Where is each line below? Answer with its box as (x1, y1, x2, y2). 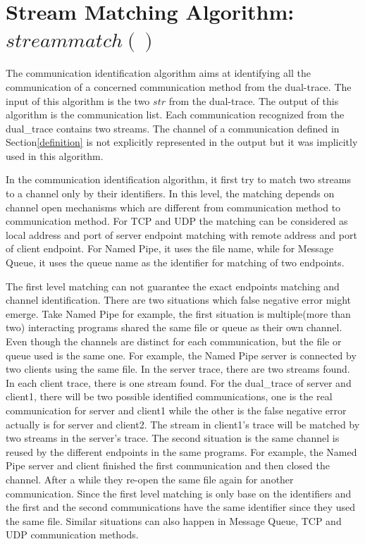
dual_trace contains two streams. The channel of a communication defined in (6, 120, 340, 135)
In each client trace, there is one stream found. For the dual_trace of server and (6, 375, 352, 390)
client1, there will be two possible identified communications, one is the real (6, 389, 333, 404)
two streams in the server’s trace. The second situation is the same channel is (6, 431, 340, 445)
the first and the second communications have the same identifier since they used (6, 500, 355, 514)
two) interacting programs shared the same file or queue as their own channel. (6, 320, 342, 335)
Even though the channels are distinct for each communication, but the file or (6, 334, 342, 348)
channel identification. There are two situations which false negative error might (6, 292, 352, 307)
